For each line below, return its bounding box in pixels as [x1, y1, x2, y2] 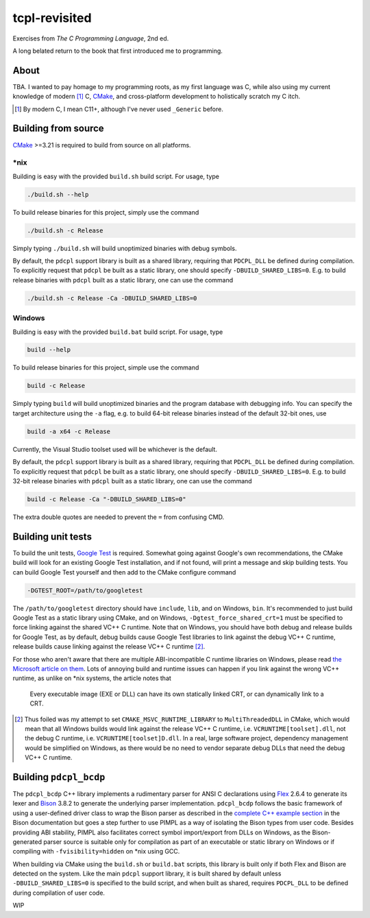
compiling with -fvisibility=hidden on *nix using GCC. [12, 847, 180, 856]
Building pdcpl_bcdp [12, 771, 106, 783]
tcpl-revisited [12, 10, 92, 25]
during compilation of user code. [12, 889, 106, 897]
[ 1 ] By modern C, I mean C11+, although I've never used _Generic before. [14, 105, 224, 113]
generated [12, 837, 42, 846]
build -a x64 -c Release [27, 427, 111, 435]
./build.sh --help [27, 191, 89, 198]
